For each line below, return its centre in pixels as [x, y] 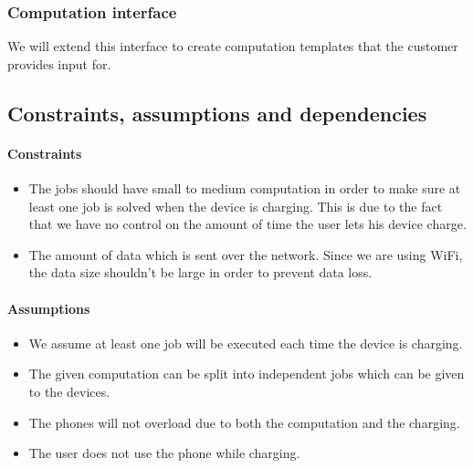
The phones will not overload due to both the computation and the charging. [244, 422]
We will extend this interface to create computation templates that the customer [233, 46]
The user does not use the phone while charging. [164, 453]
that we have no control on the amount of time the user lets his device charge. [247, 224]
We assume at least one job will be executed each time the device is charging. [246, 343]
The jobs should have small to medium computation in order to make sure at [245, 187]
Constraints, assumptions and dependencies [217, 113]
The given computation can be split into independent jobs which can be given [247, 374]
